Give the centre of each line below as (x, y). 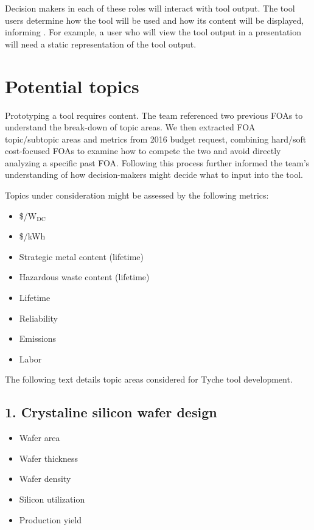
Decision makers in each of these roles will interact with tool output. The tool (150, 8)
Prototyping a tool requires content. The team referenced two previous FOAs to (154, 115)
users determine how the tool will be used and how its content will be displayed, (155, 20)
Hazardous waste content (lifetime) (84, 277)
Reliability (39, 318)
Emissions (38, 338)
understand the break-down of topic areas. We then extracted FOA (130, 127)
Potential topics (72, 86)
